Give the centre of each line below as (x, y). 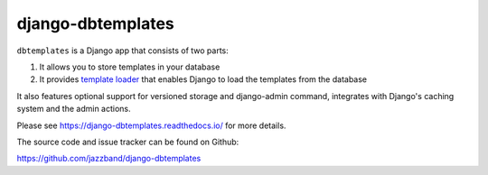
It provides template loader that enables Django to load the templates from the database (203, 79)
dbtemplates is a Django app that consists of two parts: (123, 51)
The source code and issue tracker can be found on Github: (128, 142)
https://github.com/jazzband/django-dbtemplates (109, 159)
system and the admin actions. (74, 109)
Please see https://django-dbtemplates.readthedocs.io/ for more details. (151, 125)
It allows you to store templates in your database (130, 67)
